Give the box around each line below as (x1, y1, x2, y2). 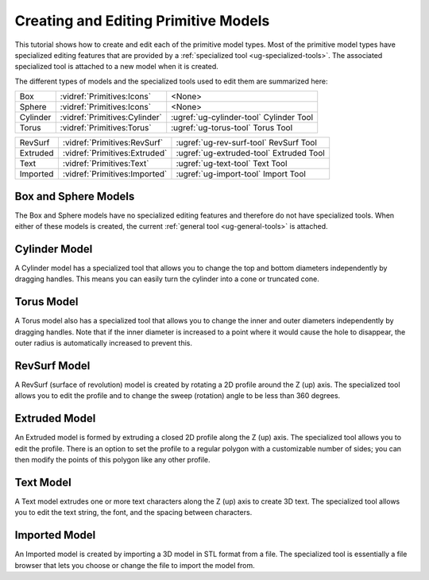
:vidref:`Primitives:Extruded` (62, 148, 168, 159)
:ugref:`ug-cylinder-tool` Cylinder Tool (171, 112, 314, 123)
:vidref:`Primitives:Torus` (60, 122, 152, 133)
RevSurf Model (14, 358, 91, 373)
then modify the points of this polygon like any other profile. (14, 454, 211, 464)
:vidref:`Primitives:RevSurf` (62, 137, 164, 149)
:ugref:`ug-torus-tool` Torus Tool (171, 122, 293, 133)
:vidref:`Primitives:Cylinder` (60, 112, 162, 123)
